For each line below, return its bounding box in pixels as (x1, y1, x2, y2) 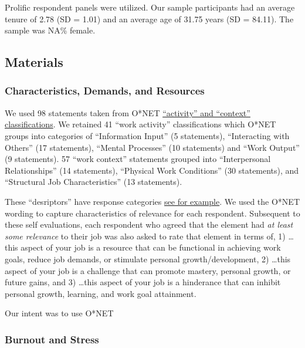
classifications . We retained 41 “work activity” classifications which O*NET (5, 118, 276, 130)
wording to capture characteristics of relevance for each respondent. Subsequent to (5, 207, 300, 219)
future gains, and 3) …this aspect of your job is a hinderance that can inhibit (5, 276, 281, 288)
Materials (5, 53, 63, 71)
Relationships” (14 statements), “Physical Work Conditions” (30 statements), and (5, 164, 299, 176)
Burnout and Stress (5, 332, 99, 346)
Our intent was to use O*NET (5, 307, 114, 319)
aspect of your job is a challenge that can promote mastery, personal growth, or (5, 264, 291, 276)
